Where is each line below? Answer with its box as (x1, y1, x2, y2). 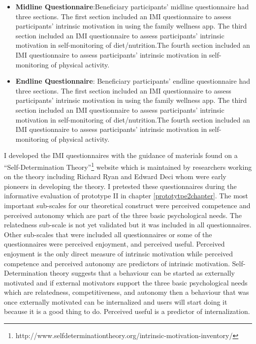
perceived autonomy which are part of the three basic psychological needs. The (4, 210, 242, 220)
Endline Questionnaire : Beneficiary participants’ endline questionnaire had (15, 76, 251, 86)
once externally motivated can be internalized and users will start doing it (4, 296, 227, 307)
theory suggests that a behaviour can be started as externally (50, 268, 235, 278)
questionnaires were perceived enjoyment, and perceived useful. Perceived (4, 239, 225, 249)
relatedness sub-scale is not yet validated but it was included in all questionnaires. (4, 219, 252, 230)
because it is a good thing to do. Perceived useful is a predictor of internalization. (4, 306, 250, 316)
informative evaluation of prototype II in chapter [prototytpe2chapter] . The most (4, 190, 248, 201)
